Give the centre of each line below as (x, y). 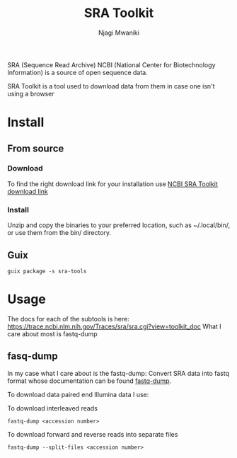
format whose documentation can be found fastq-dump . (89, 381)
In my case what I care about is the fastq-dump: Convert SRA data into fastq (118, 373)
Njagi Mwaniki (119, 33)
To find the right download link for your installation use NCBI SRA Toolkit (112, 184)
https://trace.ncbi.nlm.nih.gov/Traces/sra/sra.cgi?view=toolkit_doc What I (114, 326)
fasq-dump (33, 356)
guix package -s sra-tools (47, 271)
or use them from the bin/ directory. (59, 233)
